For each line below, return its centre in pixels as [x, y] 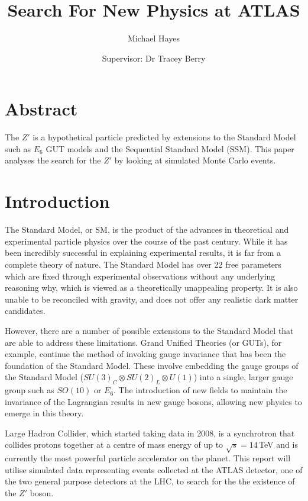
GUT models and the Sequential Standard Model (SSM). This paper [170, 148]
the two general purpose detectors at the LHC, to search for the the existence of [150, 481]
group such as [30, 390]
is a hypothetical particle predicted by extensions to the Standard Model [164, 137]
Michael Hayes [154, 38]
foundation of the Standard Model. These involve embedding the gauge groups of [152, 365]
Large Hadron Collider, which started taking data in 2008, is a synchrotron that [150, 433]
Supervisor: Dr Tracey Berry [154, 58]
